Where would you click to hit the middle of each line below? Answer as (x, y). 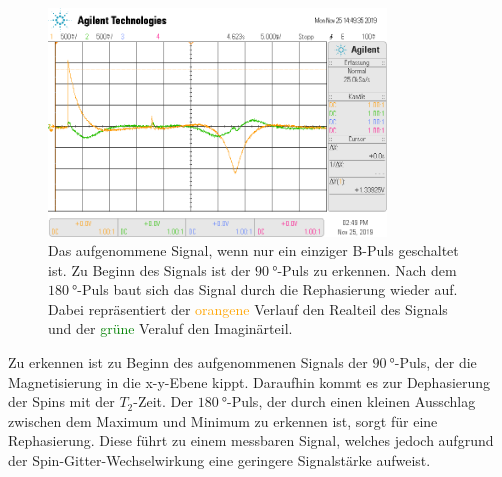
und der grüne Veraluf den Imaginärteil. (170, 328)
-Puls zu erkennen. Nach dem (367, 269)
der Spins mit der (61, 401)
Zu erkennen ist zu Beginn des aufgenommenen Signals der (188, 362)
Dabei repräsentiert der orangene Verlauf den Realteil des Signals (248, 308)
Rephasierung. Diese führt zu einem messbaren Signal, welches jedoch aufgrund (251, 440)
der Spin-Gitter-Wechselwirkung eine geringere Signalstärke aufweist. (219, 460)
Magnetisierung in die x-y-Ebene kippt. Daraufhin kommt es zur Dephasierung (249, 381)
